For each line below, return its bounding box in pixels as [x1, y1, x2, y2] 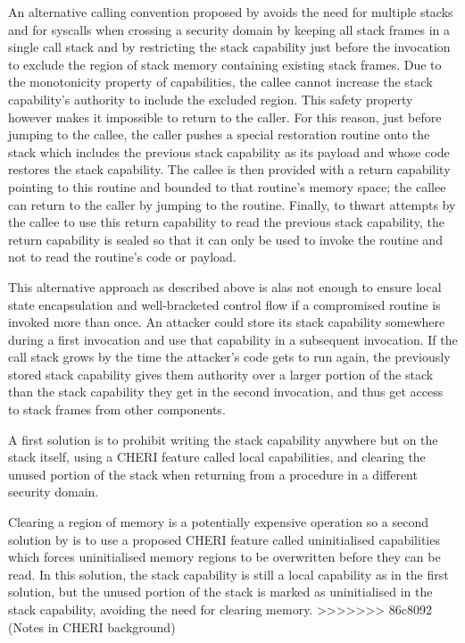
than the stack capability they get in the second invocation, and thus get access [8, 382, 444, 401]
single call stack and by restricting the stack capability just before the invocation [8, 38, 451, 56]
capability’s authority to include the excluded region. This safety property [8, 89, 413, 108]
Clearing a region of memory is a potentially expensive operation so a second [8, 513, 429, 531]
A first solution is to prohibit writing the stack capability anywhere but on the [8, 430, 438, 448]
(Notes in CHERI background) [8, 617, 176, 636]
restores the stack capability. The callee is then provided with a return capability [8, 160, 451, 179]
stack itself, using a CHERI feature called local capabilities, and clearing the [8, 447, 426, 466]
